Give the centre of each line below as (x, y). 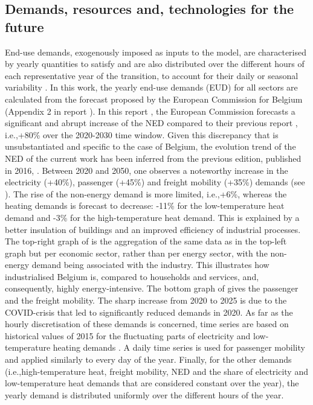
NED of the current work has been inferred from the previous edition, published (153, 158)
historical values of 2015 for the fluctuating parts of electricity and (128, 335)
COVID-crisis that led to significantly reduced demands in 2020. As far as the (149, 312)
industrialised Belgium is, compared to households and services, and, (132, 276)
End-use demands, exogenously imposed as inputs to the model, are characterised (156, 52)
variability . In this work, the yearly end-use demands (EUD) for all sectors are (151, 87)
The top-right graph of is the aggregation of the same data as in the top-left (146, 241)
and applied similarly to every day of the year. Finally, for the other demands (148, 359)
